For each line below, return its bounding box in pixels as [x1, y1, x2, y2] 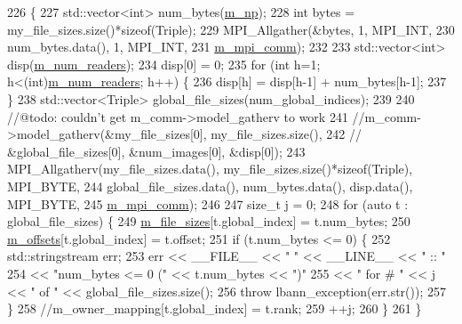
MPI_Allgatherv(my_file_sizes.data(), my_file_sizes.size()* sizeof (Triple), [7, 159, 413, 178]
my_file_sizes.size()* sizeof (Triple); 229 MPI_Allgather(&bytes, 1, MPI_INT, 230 [7, 20, 455, 38]
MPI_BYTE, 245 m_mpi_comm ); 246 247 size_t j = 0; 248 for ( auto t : [7, 194, 409, 213]
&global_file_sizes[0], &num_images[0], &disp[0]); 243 [7, 142, 306, 160]
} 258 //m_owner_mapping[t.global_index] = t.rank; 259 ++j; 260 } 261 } [7, 299, 422, 318]
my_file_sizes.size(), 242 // [211, 125, 362, 143]
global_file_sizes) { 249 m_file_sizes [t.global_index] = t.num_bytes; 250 [7, 212, 410, 231]
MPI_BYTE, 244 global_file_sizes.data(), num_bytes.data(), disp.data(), [7, 176, 413, 195]
